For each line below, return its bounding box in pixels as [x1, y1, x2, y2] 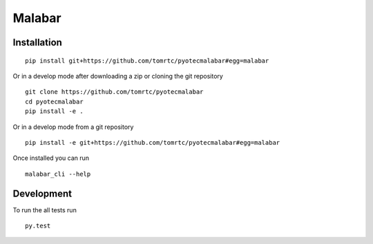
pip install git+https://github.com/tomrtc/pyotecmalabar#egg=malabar [25, 57, 269, 65]
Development [12, 187, 73, 199]
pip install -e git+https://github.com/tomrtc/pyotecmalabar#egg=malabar [25, 139, 280, 146]
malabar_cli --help [25, 170, 91, 178]
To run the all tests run [12, 205, 77, 214]
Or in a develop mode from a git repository [12, 123, 134, 131]
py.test [25, 221, 51, 230]
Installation [12, 37, 62, 48]
